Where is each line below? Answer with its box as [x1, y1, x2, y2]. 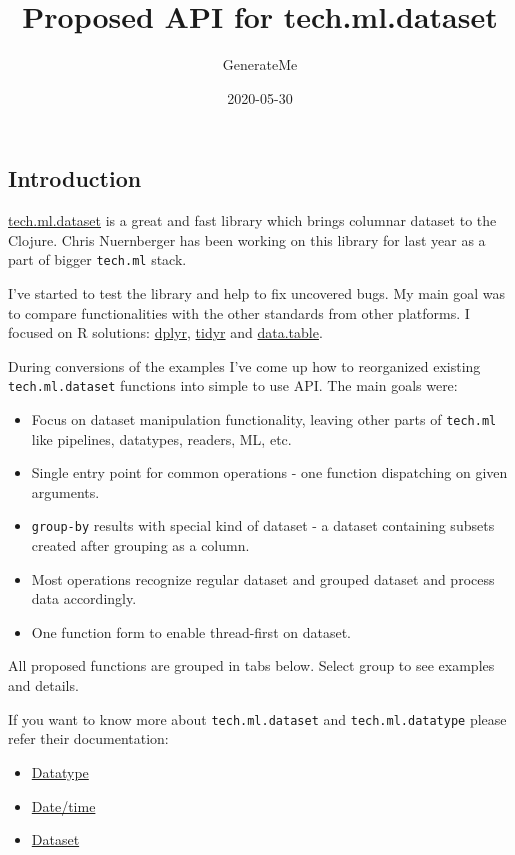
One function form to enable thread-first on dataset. [31, 621, 351, 642]
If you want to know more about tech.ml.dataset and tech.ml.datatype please [8, 708, 507, 729]
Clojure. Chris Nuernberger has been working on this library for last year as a [8, 229, 486, 250]
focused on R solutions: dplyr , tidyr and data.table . [8, 322, 323, 343]
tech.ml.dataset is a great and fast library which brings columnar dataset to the [8, 210, 497, 231]
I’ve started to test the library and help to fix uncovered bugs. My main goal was [8, 282, 506, 303]
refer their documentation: [8, 728, 169, 749]
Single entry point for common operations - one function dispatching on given [31, 462, 508, 483]
